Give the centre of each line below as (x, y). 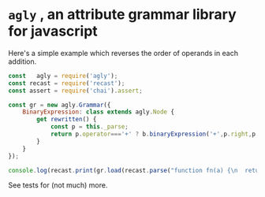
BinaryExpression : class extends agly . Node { (99, 112)
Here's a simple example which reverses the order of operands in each (123, 53)
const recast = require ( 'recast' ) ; (67, 83)
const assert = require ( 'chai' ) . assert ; (76, 91)
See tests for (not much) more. (58, 185)
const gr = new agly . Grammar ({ (60, 105)
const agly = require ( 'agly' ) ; (63, 76)
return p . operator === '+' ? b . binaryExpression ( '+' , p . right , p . (155, 134)
